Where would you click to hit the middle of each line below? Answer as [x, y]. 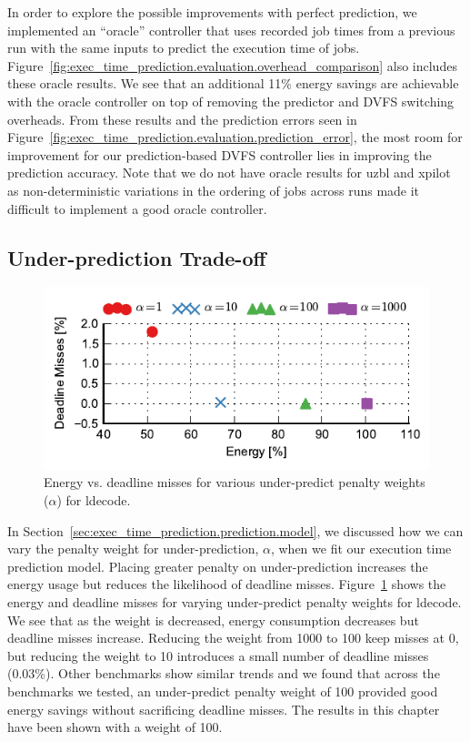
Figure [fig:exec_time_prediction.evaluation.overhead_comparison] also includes [232, 65]
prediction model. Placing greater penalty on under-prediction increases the [218, 566]
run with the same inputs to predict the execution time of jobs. [184, 48]
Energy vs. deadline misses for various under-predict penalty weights [235, 482]
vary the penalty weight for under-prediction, [133, 549]
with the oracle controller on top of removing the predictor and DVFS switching [231, 101]
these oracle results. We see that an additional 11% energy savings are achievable [233, 83]
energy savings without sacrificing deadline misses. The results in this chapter [224, 709]
